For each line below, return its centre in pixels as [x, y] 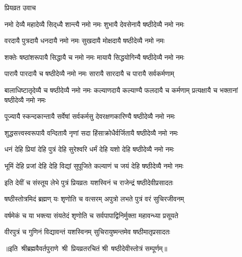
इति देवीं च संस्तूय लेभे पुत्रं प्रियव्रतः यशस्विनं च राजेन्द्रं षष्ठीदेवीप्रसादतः [89, 182]
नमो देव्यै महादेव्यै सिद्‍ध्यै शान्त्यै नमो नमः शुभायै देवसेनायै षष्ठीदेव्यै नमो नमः [94, 24]
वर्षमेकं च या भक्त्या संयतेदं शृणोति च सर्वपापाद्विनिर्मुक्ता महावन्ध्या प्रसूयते [92, 215]
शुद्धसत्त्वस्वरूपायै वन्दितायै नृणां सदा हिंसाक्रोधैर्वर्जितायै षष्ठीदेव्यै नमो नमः [91, 132]
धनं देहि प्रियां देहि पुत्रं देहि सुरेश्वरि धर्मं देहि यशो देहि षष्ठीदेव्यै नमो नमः [89, 149]
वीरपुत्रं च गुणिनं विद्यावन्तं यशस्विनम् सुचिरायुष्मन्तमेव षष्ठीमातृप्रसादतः [87, 232]
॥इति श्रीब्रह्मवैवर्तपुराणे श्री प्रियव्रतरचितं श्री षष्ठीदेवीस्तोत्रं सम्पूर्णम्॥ [86, 248]
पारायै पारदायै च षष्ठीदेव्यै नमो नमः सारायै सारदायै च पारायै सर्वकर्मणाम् [89, 73]
